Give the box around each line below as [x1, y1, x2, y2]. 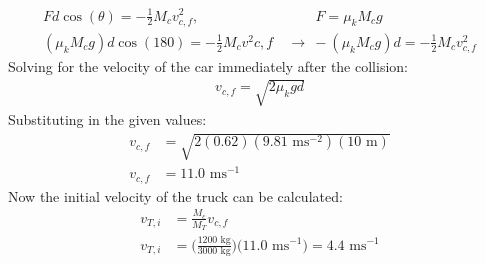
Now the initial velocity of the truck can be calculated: [8, 185, 343, 206]
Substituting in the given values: [8, 108, 207, 129]
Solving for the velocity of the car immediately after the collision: [8, 55, 408, 76]
